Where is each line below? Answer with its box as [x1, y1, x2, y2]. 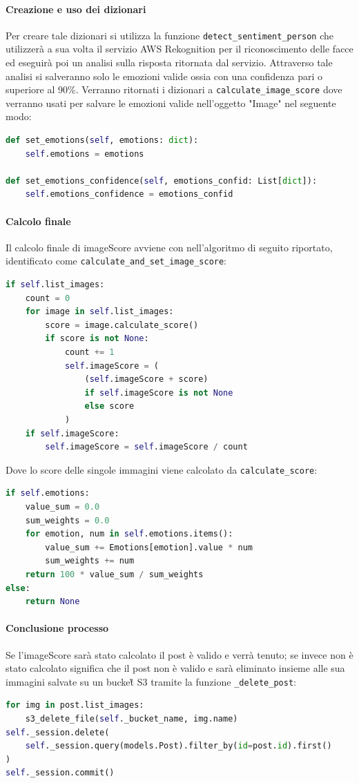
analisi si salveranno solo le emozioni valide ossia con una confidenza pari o [6, 68, 323, 83]
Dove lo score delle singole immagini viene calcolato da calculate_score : [6, 462, 318, 476]
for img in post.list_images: [6, 700, 144, 710]
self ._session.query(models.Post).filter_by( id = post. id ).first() [25, 741, 332, 751]
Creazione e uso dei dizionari [6, 1, 146, 16]
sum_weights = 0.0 [25, 515, 110, 525]
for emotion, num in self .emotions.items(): [25, 529, 233, 539]
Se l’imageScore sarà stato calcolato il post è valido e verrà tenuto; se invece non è [6, 647, 353, 661]
